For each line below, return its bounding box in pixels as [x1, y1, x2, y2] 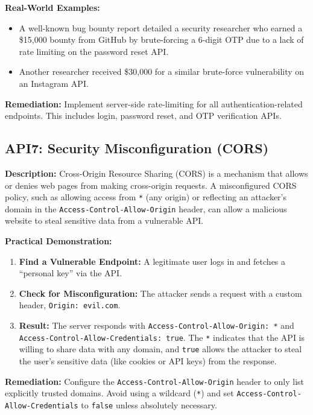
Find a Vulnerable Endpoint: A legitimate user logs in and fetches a [19, 255, 286, 267]
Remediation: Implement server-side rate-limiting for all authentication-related [5, 97, 303, 110]
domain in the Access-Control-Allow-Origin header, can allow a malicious [5, 202, 287, 215]
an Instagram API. [19, 77, 89, 89]
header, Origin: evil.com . [19, 299, 121, 311]
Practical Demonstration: [5, 235, 112, 247]
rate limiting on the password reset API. [19, 45, 169, 57]
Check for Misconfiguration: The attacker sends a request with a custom [19, 287, 302, 299]
